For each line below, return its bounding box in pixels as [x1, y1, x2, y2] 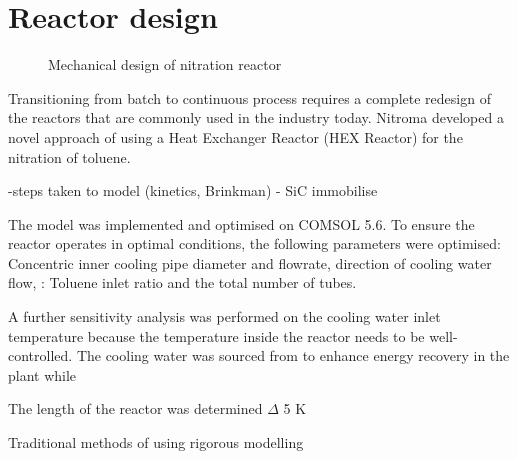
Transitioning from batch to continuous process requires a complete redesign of [8, 87, 491, 108]
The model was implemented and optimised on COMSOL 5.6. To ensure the [8, 213, 475, 234]
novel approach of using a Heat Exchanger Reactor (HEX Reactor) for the [8, 126, 463, 147]
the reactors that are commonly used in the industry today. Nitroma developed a [8, 107, 504, 128]
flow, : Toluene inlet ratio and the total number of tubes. [8, 272, 357, 293]
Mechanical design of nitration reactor [48, 54, 282, 75]
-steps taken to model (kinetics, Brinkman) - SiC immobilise [8, 180, 378, 201]
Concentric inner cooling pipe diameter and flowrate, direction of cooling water [8, 252, 492, 273]
